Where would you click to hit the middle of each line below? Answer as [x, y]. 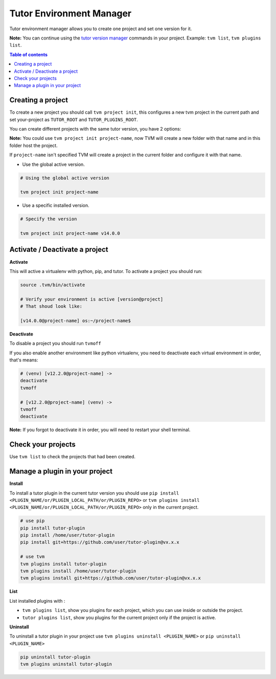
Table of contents [29, 54]
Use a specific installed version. [56, 205]
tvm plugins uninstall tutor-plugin [66, 664]
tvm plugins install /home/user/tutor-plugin [78, 571]
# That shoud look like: [51, 306]
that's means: [24, 360]
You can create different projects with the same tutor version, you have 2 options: [95, 129]
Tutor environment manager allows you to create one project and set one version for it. [101, 29]
